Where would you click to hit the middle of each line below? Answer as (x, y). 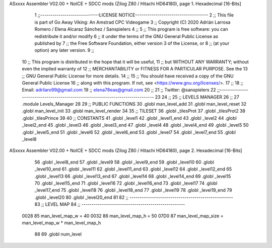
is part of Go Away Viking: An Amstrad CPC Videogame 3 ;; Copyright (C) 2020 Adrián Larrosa (132, 22)
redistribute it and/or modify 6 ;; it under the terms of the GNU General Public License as (126, 36)
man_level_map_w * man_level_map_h (61, 223)
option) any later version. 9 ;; (64, 50)
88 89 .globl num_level (58, 234)
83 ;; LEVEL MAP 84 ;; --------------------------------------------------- (110, 204)
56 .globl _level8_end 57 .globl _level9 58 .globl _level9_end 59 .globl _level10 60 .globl (124, 162)
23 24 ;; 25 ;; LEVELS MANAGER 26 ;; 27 (197, 97)
